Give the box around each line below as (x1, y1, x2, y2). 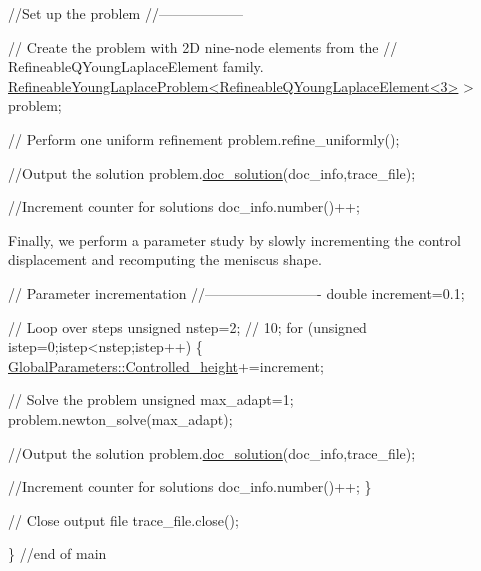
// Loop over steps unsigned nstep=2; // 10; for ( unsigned (8, 316, 367, 337)
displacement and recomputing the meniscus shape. (8, 249, 322, 270)
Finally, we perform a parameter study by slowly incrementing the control (8, 229, 461, 250)
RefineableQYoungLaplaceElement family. (8, 56, 264, 77)
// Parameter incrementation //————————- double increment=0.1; (8, 282, 465, 303)
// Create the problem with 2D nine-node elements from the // (8, 36, 398, 57)
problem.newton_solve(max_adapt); (8, 408, 233, 429)
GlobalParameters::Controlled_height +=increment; (8, 355, 324, 376)
